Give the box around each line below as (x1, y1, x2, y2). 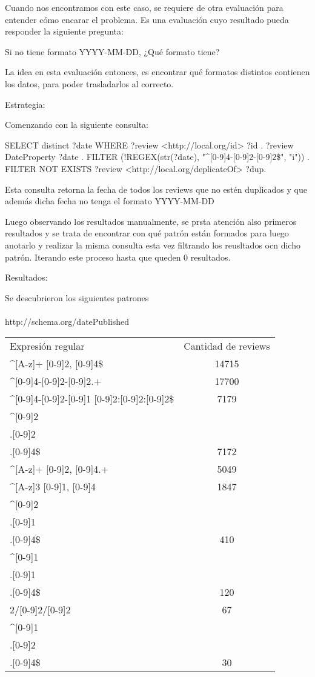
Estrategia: (5, 98, 45, 110)
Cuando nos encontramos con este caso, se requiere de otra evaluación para (5, 1, 283, 13)
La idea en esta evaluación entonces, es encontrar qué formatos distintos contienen (5, 65, 310, 78)
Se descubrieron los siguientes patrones (5, 291, 149, 304)
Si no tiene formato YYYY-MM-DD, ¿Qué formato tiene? (5, 45, 220, 58)
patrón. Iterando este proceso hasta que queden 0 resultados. (5, 250, 231, 263)
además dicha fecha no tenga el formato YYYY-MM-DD (5, 195, 214, 207)
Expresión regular (10, 339, 85, 353)
